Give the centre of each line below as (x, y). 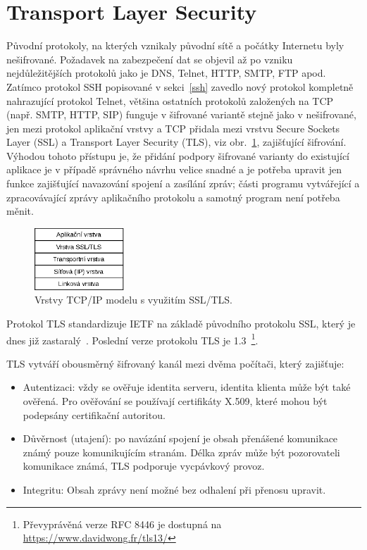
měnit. (20, 211)
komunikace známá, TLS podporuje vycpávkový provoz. (144, 466)
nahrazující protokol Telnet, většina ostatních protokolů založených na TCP (170, 100)
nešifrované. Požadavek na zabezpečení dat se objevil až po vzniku (150, 59)
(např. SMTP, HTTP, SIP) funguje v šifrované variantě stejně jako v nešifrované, (181, 114)
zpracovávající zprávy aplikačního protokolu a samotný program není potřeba (173, 197)
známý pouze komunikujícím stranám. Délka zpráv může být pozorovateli (181, 452)
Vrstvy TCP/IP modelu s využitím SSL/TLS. (133, 300)
